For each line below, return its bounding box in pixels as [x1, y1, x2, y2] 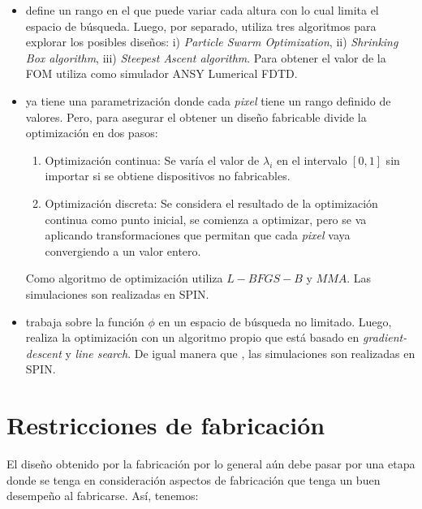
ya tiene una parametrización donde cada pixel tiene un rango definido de [25, 92, 391, 109]
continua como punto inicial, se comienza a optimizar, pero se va [45, 210, 367, 227]
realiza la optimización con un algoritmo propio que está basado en [25, 329, 360, 346]
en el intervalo [277, 151, 347, 168]
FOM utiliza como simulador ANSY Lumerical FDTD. [25, 65, 298, 82]
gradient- [363, 329, 407, 346]
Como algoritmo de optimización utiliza [25, 270, 223, 287]
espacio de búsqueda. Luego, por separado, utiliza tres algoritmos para [25, 17, 377, 34]
